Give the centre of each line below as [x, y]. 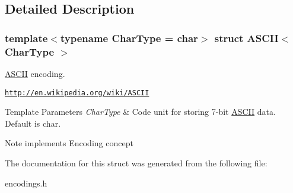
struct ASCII [246, 38]
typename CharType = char [129, 38]
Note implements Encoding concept [69, 143]
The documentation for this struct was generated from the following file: [136, 163]
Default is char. [33, 123]
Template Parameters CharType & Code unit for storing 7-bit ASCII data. [140, 112]
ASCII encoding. [35, 73]
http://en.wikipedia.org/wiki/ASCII [77, 93]
